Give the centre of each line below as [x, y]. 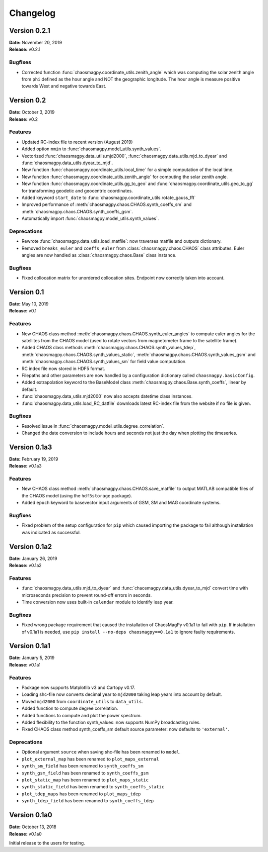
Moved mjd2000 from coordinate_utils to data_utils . [82, 701]
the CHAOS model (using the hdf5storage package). [77, 495]
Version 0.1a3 [31, 447]
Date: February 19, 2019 [34, 459]
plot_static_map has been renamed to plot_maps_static [85, 780]
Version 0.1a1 [30, 646]
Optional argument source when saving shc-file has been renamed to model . [101, 752]
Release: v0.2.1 [25, 49]
